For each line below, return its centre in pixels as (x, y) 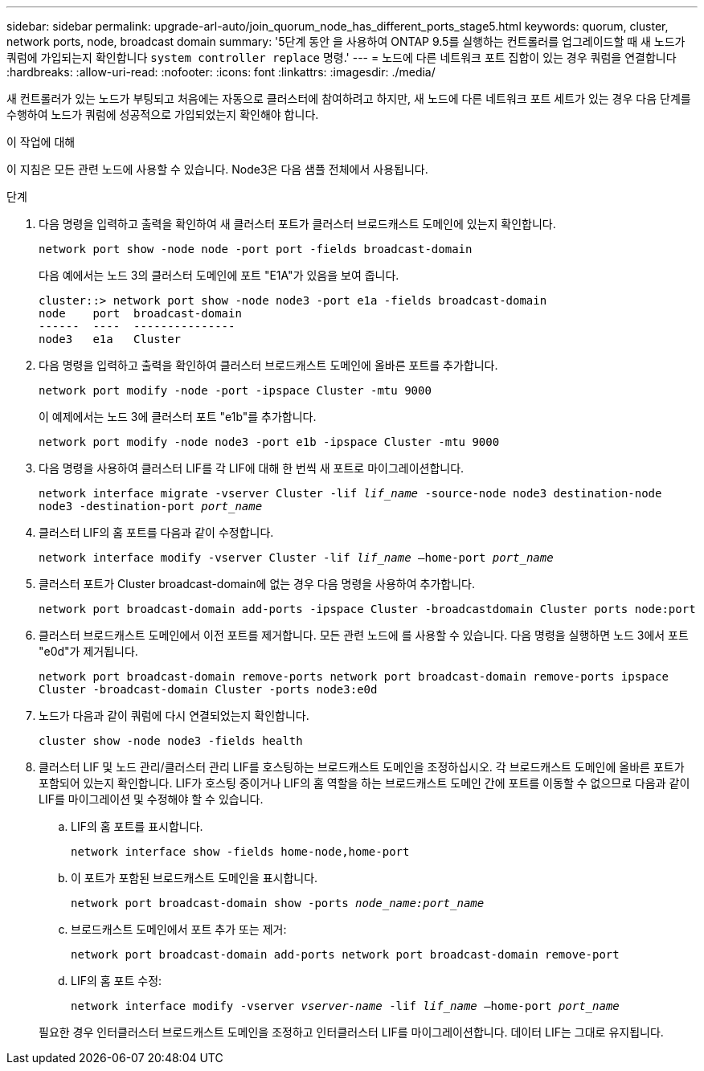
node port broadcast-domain (140, 313)
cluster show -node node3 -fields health (171, 741)
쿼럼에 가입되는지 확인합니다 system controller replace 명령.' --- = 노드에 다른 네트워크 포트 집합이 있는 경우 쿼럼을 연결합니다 (342, 57)
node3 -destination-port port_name (151, 506)
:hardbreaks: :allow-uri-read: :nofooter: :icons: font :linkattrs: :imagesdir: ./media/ (221, 72)
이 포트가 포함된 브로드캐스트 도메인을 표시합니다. (194, 878)
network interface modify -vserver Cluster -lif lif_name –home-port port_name (296, 558)
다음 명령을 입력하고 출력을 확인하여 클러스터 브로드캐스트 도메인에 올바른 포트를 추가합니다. (268, 365)
